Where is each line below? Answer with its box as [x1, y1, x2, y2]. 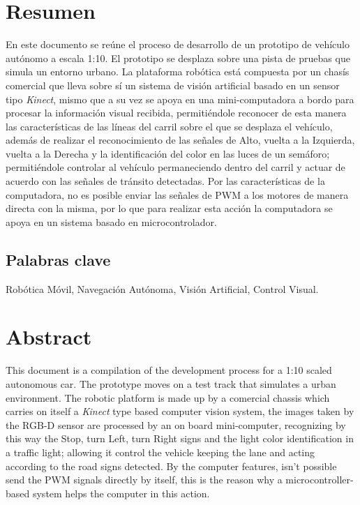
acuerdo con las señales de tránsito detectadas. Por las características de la [6, 174, 325, 188]
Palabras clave [6, 248, 111, 270]
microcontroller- [285, 472, 354, 487]
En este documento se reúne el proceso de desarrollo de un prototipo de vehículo [6, 37, 350, 52]
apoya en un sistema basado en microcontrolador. [6, 214, 217, 229]
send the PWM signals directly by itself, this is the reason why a [6, 472, 283, 487]
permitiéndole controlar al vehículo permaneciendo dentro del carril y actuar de [6, 160, 345, 174]
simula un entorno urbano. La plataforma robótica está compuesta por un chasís [6, 64, 350, 79]
